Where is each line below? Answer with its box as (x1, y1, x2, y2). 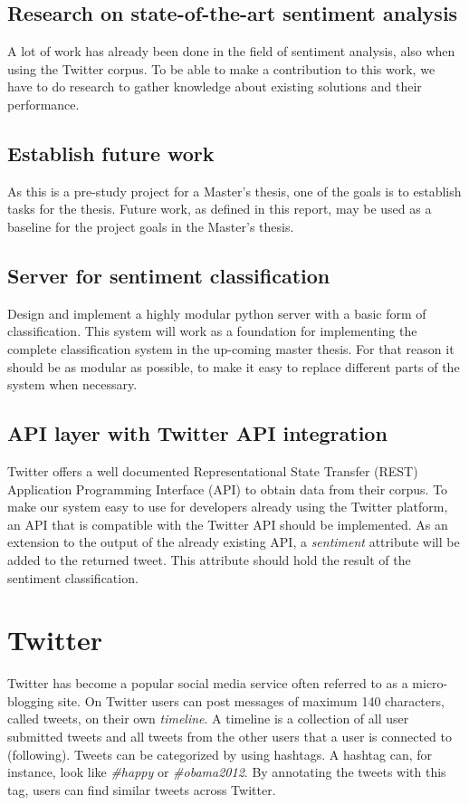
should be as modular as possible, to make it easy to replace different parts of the (7, 357, 460, 376)
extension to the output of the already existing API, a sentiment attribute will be (7, 532, 460, 551)
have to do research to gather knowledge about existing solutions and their (7, 77, 422, 96)
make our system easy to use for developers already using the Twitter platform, (7, 497, 448, 516)
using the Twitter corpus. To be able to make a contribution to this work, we (7, 59, 435, 78)
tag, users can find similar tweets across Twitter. (7, 780, 276, 799)
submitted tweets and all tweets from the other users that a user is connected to (7, 727, 453, 745)
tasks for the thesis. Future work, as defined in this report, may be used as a (7, 199, 432, 218)
